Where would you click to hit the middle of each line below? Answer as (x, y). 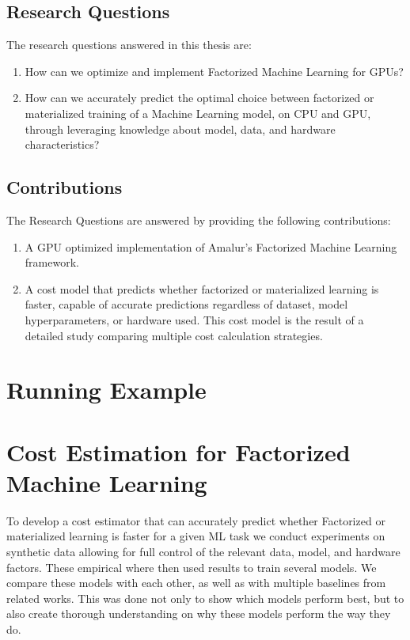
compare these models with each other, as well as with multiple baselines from (196, 583)
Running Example (106, 390)
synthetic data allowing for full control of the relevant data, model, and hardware (203, 551)
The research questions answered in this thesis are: (129, 45)
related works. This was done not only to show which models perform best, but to (205, 598)
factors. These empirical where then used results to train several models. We (192, 567)
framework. (52, 262)
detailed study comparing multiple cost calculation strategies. (174, 335)
